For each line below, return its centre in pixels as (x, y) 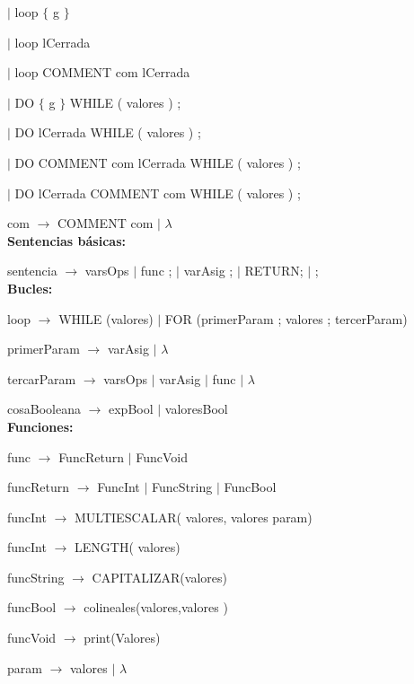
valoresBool (196, 409)
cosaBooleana (44, 409)
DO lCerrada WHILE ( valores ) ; (108, 132)
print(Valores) (122, 638)
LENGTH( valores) (128, 547)
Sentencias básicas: (66, 240)
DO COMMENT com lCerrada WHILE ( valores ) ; (158, 162)
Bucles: (30, 288)
